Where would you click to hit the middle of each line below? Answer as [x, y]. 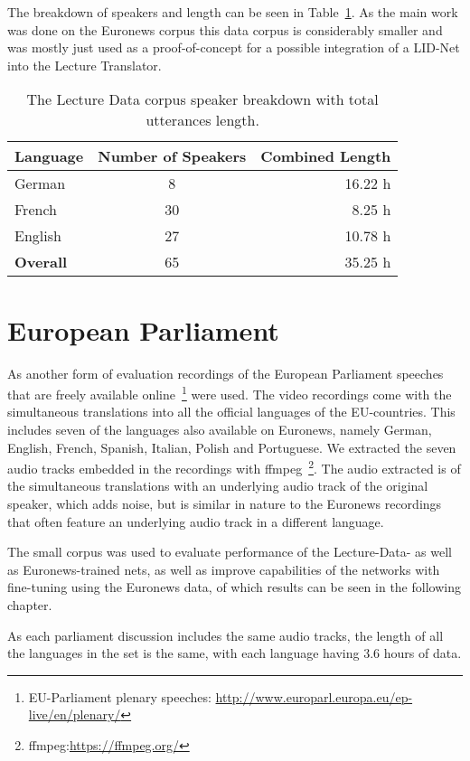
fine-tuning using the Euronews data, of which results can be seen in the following [234, 587]
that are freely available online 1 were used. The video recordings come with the [230, 393]
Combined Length [326, 156]
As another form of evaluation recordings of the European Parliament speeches [226, 373]
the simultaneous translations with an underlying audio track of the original [218, 486]
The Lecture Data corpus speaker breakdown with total [202, 99]
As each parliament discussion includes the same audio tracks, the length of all [226, 635]
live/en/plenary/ [75, 714]
